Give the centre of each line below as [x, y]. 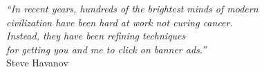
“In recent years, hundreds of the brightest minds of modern [132, 8]
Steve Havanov [37, 63]
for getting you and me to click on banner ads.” [106, 49]
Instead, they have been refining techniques [96, 36]
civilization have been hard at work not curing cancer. [120, 22]
